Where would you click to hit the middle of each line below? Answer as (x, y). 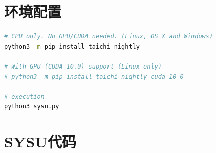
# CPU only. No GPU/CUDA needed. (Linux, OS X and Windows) (109, 37)
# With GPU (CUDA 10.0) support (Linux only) (83, 66)
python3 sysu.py (32, 107)
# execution (24, 96)
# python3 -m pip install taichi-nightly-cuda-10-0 (94, 76)
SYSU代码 (40, 141)
